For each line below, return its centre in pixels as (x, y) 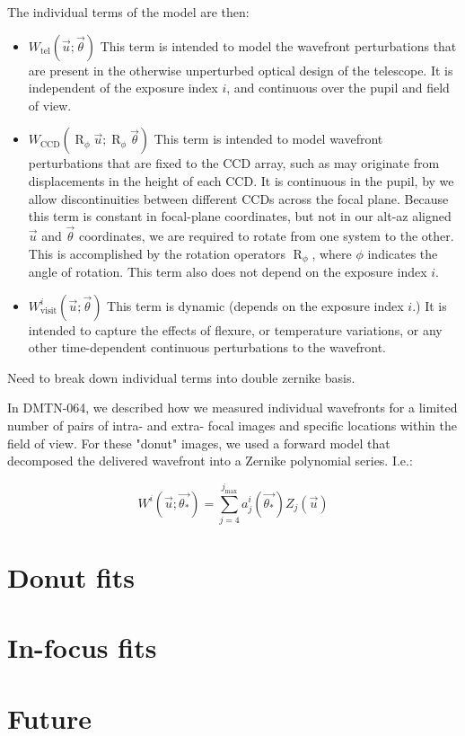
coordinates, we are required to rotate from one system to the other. (266, 235)
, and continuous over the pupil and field (338, 88)
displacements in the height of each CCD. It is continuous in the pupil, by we (241, 180)
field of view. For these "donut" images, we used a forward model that (199, 443)
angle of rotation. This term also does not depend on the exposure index (228, 272)
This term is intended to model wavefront (268, 139)
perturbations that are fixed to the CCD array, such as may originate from (234, 163)
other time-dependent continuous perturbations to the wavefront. (207, 347)
